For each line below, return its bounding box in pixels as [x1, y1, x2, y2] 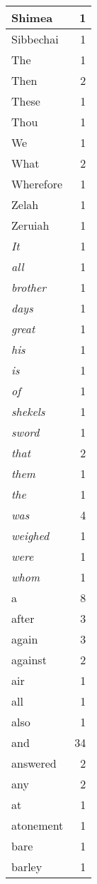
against [11, 651, 47, 668]
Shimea [11, 9, 53, 26]
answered [11, 755, 57, 771]
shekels [11, 403, 45, 420]
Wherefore [11, 176, 63, 192]
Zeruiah [11, 217, 50, 233]
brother [11, 279, 47, 295]
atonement [11, 817, 64, 833]
